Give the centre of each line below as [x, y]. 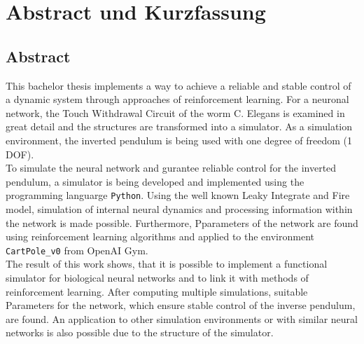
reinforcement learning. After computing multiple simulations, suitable [157, 291]
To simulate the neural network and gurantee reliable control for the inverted [171, 168]
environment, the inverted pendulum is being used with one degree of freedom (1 [179, 140]
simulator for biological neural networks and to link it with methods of [157, 278]
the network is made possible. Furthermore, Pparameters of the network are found [182, 222]
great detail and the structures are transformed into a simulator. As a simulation [179, 126]
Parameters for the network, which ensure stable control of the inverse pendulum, [181, 305]
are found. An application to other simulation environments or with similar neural [182, 318]
